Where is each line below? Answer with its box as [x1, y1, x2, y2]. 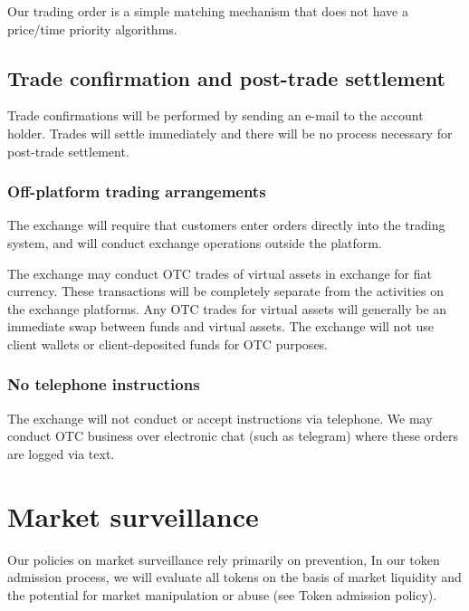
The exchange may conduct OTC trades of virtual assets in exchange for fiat [7, 263, 432, 282]
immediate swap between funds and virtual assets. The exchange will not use [7, 317, 435, 336]
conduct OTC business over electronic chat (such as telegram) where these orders [7, 426, 459, 445]
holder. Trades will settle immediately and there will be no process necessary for [7, 123, 453, 142]
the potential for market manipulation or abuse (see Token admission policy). [7, 585, 437, 604]
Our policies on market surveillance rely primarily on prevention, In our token [7, 549, 440, 568]
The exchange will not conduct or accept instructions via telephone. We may [7, 408, 433, 427]
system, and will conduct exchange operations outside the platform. [7, 233, 382, 252]
